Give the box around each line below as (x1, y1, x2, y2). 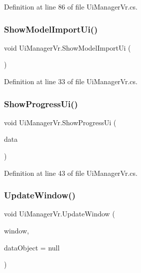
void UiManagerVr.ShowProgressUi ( (4, 117, 117, 127)
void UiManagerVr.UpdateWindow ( (4, 208, 115, 219)
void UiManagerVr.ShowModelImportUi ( (4, 42, 131, 53)
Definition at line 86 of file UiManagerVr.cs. (4, 2, 138, 12)
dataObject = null (4, 242, 60, 252)
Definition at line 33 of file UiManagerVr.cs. (4, 76, 138, 86)
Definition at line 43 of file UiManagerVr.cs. (4, 167, 138, 178)
